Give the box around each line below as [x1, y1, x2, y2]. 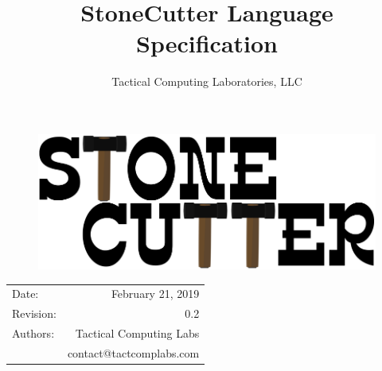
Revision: [12, 305, 57, 322]
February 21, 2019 [111, 285, 200, 302]
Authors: [12, 325, 55, 342]
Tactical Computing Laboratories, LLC [111, 73, 302, 90]
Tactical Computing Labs [75, 325, 200, 342]
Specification [136, 27, 278, 60]
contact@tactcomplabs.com [67, 344, 200, 361]
